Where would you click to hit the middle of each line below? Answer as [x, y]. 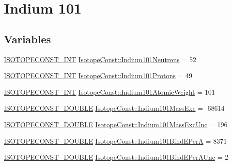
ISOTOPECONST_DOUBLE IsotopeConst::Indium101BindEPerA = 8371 [116, 140]
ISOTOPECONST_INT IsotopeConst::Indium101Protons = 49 [98, 75]
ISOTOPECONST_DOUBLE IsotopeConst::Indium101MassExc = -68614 [114, 108]
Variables [28, 39]
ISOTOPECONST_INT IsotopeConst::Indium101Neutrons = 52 [100, 59]
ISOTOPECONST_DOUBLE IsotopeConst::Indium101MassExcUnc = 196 [116, 124]
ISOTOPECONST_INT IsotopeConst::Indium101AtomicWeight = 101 [109, 91]
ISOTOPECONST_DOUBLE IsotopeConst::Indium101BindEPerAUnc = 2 [116, 157]
